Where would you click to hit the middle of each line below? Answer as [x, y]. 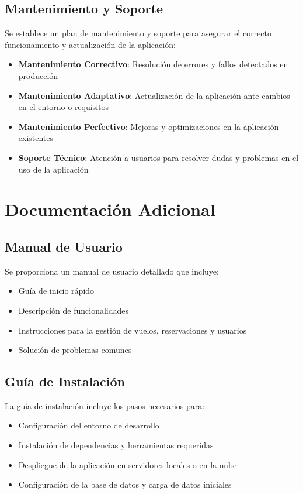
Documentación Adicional [110, 209]
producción [38, 75]
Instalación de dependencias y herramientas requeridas [116, 445]
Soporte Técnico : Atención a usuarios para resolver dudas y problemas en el [159, 157]
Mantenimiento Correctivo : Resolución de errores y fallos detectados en [153, 64]
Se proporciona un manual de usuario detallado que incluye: [112, 271]
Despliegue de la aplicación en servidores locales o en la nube [128, 464]
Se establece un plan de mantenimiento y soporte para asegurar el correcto [138, 33]
